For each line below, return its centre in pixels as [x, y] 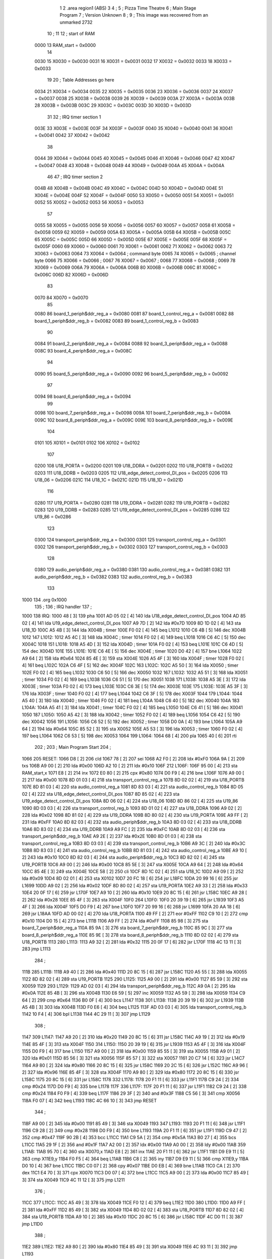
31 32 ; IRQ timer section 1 [74, 117]
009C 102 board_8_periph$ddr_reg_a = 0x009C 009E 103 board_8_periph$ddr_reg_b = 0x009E [134, 420]
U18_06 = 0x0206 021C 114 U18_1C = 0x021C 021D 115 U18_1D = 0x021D [109, 480]
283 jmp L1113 [36, 949]
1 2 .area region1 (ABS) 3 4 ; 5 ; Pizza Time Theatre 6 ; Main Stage [128, 8]
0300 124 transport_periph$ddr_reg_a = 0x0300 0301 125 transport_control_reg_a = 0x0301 [130, 540]
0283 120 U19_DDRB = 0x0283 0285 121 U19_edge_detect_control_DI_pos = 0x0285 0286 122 [132, 510]
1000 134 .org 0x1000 [45, 600]
